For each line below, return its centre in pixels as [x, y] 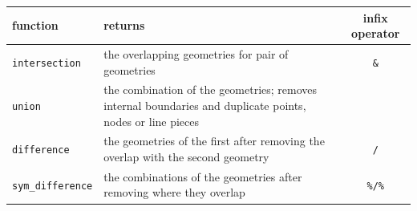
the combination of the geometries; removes [211, 89]
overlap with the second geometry [186, 156]
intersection [47, 63]
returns [124, 25]
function [35, 25]
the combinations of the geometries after [203, 176]
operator [376, 33]
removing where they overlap [174, 192]
